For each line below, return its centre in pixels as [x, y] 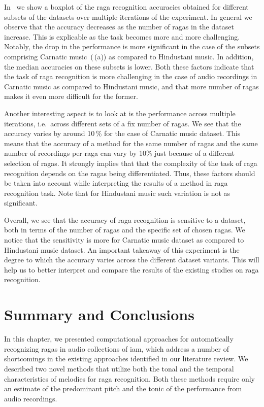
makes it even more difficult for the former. [71, 96]
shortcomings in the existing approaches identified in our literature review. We [126, 359]
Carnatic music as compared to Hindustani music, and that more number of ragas [131, 86]
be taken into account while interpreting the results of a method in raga [116, 183]
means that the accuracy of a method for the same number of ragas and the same [131, 143]
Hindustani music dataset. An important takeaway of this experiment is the [122, 249]
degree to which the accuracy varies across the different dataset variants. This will [132, 260]
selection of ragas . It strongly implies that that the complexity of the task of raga [131, 163]
